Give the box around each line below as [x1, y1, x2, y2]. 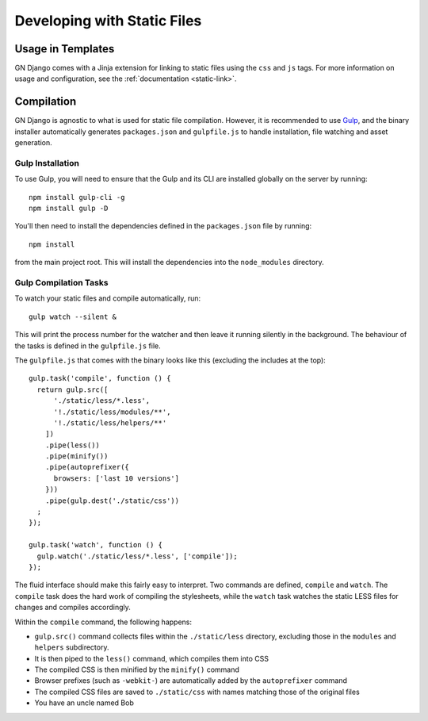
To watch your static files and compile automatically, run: [14, 293, 201, 303]
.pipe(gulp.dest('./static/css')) [44, 496, 180, 505]
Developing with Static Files [14, 12, 202, 29]
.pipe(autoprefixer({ [44, 462, 130, 472]
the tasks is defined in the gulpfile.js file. [14, 341, 162, 351]
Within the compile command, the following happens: [14, 617, 192, 627]
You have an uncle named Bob [34, 698, 134, 708]
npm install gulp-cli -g [29, 193, 125, 201]
